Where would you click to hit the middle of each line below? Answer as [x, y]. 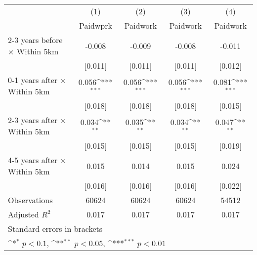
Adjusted [23, 214]
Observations [30, 200]
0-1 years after [33, 80]
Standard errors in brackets [55, 229]
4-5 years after [33, 160]
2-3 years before [35, 40]
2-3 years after [33, 120]
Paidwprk [96, 25]
